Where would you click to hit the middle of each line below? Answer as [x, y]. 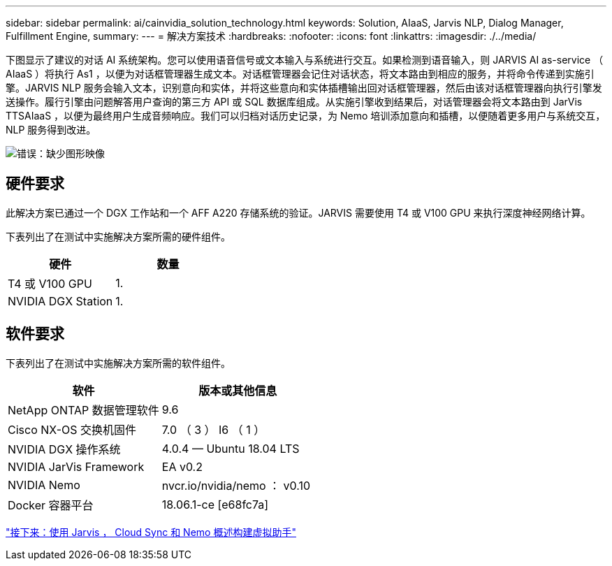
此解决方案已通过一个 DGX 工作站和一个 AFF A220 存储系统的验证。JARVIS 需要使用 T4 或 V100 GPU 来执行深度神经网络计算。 [298, 212]
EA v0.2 [182, 466]
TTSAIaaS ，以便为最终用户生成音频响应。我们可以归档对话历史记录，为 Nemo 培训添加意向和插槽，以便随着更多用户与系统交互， [306, 116]
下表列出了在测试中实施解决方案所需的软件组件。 [118, 363]
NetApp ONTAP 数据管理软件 [83, 410]
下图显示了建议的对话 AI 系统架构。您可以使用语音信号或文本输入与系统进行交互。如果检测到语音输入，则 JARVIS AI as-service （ [305, 60]
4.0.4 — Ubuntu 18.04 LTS [231, 448]
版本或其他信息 [238, 390]
